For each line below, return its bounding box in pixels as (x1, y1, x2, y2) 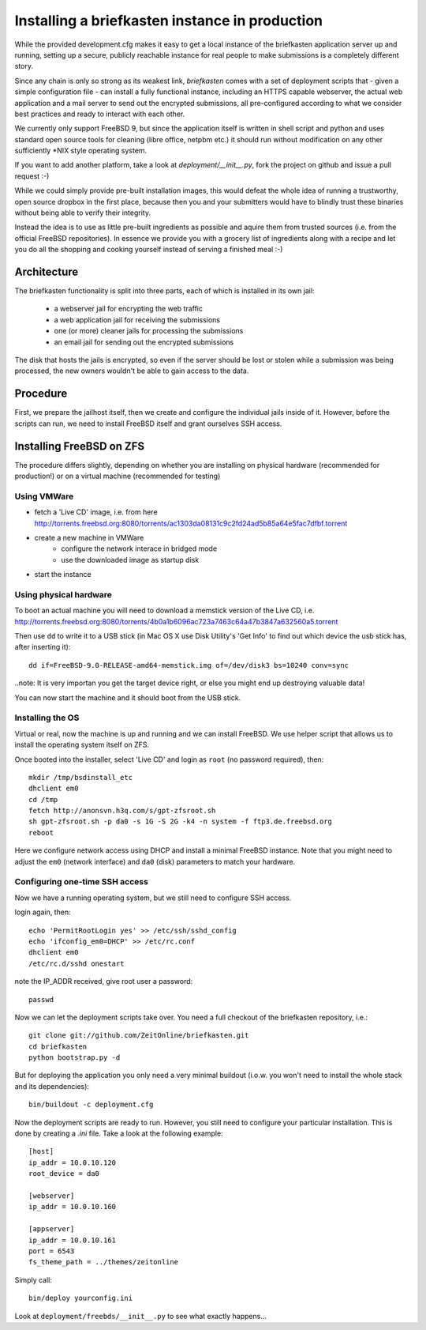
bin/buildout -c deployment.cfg (28, 1100, 154, 1110)
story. (14, 62, 34, 71)
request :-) (14, 171, 50, 181)
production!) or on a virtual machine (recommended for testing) (14, 471, 221, 481)
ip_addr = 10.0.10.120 (28, 1158, 117, 1167)
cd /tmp (28, 795, 58, 804)
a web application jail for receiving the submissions (54, 315, 221, 324)
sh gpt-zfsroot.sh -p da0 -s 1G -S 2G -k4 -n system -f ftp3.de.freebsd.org (28, 817, 333, 826)
